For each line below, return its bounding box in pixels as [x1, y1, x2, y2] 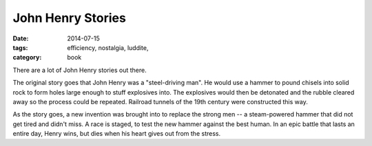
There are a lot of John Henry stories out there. [12, 66, 147, 74]
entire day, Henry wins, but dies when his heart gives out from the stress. [12, 130, 220, 138]
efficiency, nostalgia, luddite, [67, 43, 149, 51]
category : [12, 53, 42, 62]
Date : [12, 34, 29, 42]
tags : [12, 43, 28, 51]
